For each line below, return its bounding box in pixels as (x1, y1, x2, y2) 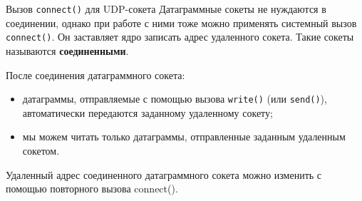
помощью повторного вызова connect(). (6, 181, 178, 196)
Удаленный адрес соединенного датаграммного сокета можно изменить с (6, 167, 322, 182)
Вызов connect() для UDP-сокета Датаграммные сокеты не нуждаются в (6, 1, 326, 16)
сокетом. (22, 143, 60, 158)
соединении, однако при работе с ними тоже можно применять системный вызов (6, 15, 357, 30)
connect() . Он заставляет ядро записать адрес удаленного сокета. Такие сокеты (6, 29, 354, 44)
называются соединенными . (6, 43, 129, 58)
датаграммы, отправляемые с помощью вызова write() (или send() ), (22, 91, 327, 106)
